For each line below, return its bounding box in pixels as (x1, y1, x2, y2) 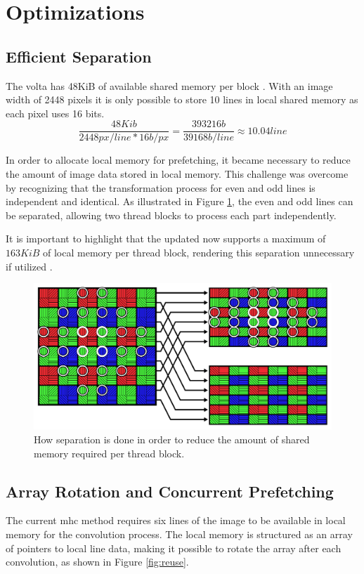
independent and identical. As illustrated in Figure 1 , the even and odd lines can (6, 194, 353, 209)
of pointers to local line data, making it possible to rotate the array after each (6, 540, 342, 555)
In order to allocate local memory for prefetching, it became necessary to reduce (6, 152, 351, 167)
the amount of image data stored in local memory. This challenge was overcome (6, 167, 349, 181)
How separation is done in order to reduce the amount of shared (34, 432, 310, 447)
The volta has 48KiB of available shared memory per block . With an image (6, 78, 333, 93)
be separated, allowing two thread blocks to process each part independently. (6, 207, 337, 222)
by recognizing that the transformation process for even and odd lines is (6, 180, 316, 195)
